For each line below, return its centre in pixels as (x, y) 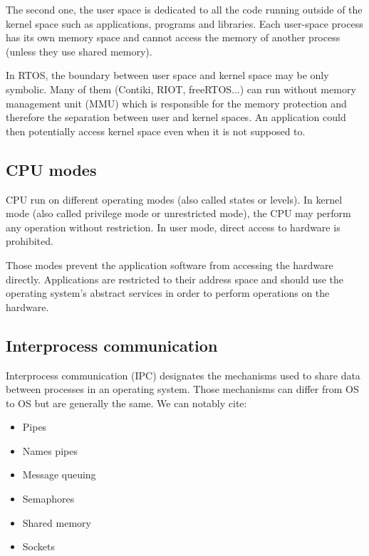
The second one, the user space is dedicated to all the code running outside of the (184, 9)
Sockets (38, 546)
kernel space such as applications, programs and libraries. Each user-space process (184, 23)
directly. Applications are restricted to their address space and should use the (175, 279)
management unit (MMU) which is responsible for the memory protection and (176, 103)
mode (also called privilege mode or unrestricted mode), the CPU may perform (178, 213)
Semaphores (48, 499)
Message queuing (59, 474)
